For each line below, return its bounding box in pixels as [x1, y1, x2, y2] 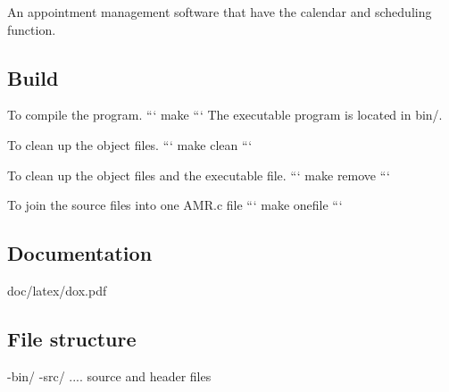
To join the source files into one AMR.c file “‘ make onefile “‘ [7, 196, 343, 214]
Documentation [7, 239, 153, 267]
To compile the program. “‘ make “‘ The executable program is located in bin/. [7, 105, 443, 124]
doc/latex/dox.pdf [7, 280, 107, 299]
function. [7, 20, 56, 38]
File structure [7, 324, 137, 352]
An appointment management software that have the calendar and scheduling [7, 3, 432, 21]
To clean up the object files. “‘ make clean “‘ [7, 135, 253, 154]
